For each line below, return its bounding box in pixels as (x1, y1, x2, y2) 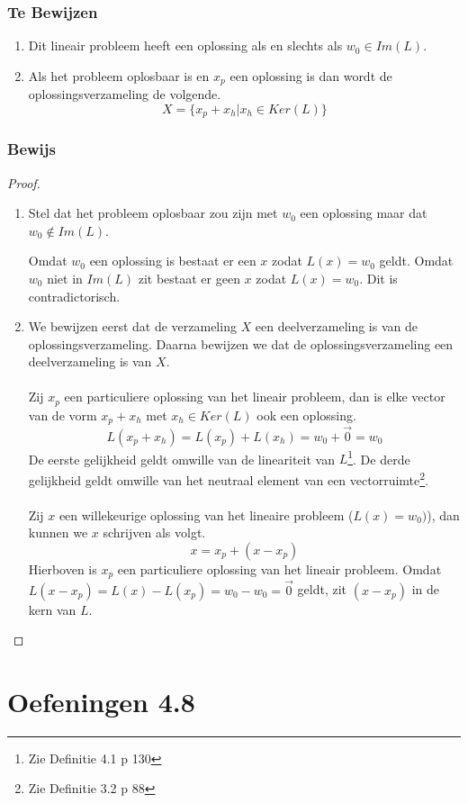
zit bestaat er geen (138, 268, 240, 287)
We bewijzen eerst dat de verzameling (28, 317, 237, 336)
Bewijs (7, 138, 56, 160)
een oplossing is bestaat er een (89, 251, 256, 270)
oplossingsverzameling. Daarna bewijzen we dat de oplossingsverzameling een (28, 334, 454, 353)
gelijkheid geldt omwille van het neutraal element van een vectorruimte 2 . (28, 467, 429, 489)
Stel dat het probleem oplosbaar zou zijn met (28, 203, 278, 222)
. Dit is (359, 268, 398, 287)
